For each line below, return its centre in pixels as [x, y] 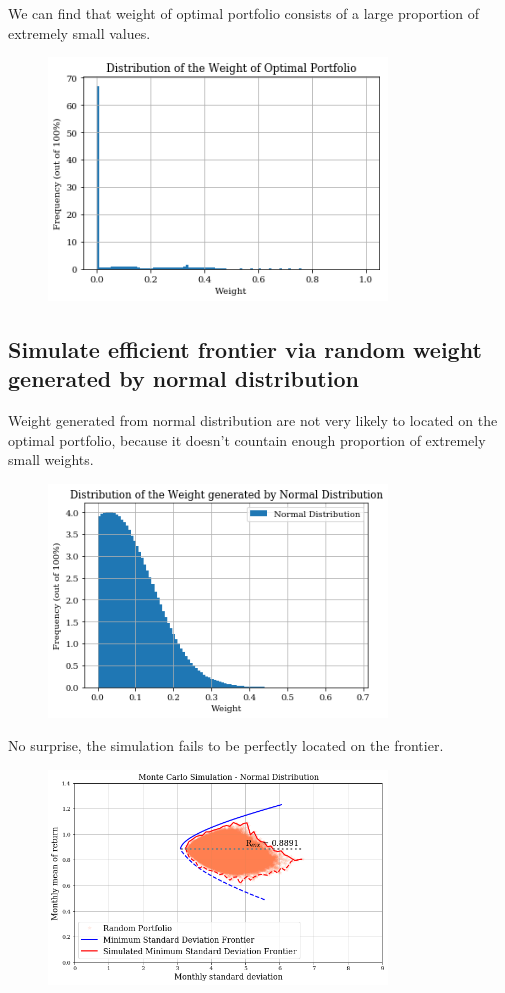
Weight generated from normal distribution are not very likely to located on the [253, 420]
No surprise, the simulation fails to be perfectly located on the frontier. [226, 745]
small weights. [51, 459]
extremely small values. [79, 32]
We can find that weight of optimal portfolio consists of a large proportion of [243, 13]
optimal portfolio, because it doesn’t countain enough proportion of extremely [247, 439]
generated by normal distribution [183, 378]
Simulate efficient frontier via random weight [245, 349]
